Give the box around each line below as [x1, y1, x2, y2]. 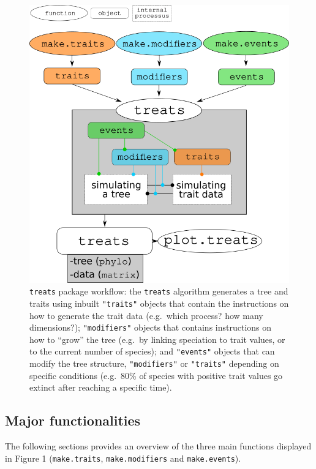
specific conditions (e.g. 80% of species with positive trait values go [29, 369, 283, 381]
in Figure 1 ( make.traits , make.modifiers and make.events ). [5, 451, 241, 464]
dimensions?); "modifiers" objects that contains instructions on [29, 321, 272, 334]
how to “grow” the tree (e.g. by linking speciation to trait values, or [29, 332, 285, 345]
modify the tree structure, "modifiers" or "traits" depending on [29, 357, 279, 370]
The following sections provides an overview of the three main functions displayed [5, 440, 312, 452]
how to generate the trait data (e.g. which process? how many [29, 309, 263, 321]
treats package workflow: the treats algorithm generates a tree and [29, 285, 288, 298]
